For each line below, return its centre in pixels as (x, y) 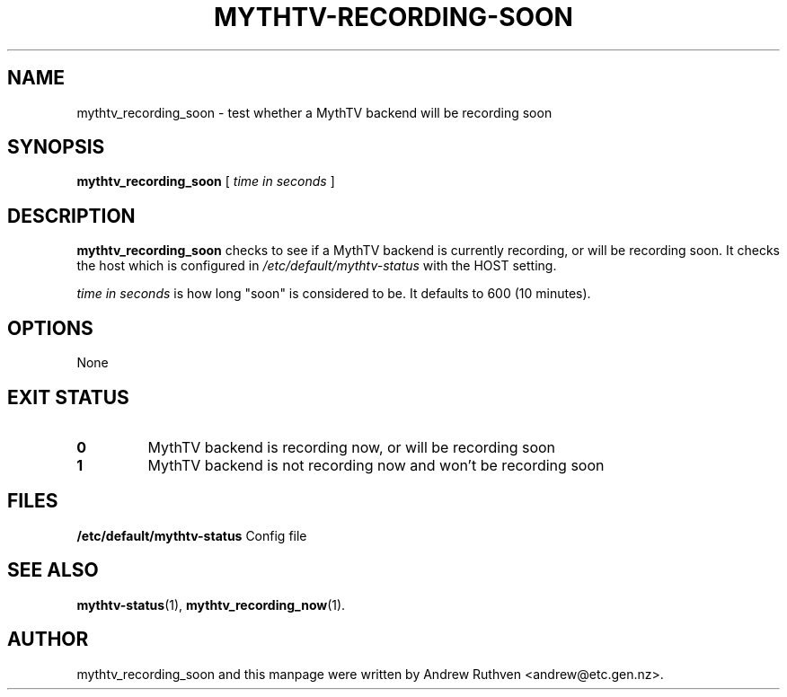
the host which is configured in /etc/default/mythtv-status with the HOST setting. (317, 266)
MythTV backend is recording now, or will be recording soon (352, 447)
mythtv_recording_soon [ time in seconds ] (206, 181)
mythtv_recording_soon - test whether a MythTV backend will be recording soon (314, 112)
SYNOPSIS (56, 147)
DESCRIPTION (71, 216)
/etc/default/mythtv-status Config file (192, 535)
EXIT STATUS (68, 397)
